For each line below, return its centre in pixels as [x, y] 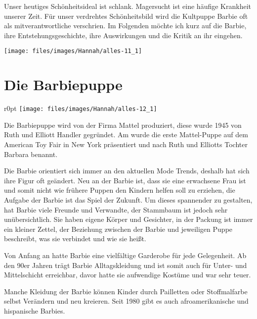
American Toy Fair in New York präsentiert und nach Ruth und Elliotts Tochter [126, 144]
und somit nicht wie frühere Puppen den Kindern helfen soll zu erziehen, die [120, 190]
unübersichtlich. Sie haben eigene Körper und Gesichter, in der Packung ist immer [128, 219]
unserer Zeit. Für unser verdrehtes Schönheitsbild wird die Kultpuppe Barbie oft [126, 16]
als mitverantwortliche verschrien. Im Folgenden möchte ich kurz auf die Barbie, [125, 26]
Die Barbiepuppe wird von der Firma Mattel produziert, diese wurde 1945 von [123, 125]
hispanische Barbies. [35, 310]
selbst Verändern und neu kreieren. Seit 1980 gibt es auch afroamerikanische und [126, 301]
